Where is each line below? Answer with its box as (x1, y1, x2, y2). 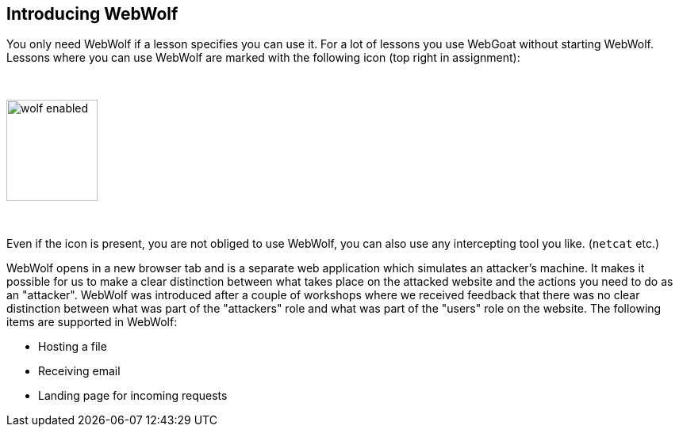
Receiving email (38, 364, 121, 378)
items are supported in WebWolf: (6, 315, 178, 329)
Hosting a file (38, 340, 107, 354)
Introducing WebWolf (6, 4, 178, 24)
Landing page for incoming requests (38, 389, 228, 403)
